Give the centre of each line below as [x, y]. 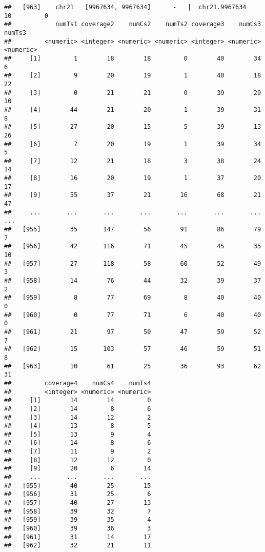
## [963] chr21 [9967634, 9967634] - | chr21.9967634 [125, 7]
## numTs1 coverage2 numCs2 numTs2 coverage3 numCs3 [133, 24]
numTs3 [15, 33]
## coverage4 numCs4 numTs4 [78, 383]
